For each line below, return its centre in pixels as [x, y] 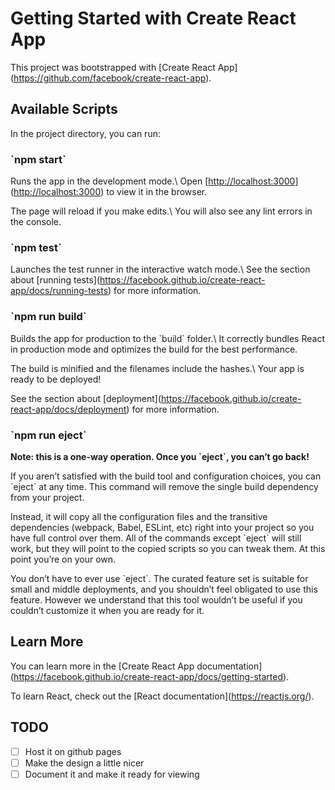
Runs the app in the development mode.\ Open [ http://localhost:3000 [153, 181]
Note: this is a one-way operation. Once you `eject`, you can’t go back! [160, 456]
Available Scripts [64, 109]
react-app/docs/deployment [68, 409]
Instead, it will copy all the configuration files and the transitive [139, 516]
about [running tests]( [55, 280]
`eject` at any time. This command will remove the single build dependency [164, 486]
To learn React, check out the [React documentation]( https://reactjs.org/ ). [162, 696]
